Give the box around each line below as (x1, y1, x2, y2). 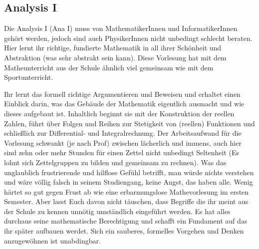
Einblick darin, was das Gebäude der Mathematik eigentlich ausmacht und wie (4, 98, 245, 109)
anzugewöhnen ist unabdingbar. (4, 235, 101, 246)
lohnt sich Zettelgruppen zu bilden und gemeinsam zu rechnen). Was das (4, 157, 227, 167)
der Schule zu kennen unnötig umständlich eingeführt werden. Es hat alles (4, 206, 231, 216)
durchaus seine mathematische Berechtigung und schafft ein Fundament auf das (4, 216, 248, 226)
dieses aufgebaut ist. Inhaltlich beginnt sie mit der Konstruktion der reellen (4, 108, 235, 118)
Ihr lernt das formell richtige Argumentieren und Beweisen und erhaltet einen (4, 88, 241, 99)
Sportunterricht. (4, 72, 53, 82)
